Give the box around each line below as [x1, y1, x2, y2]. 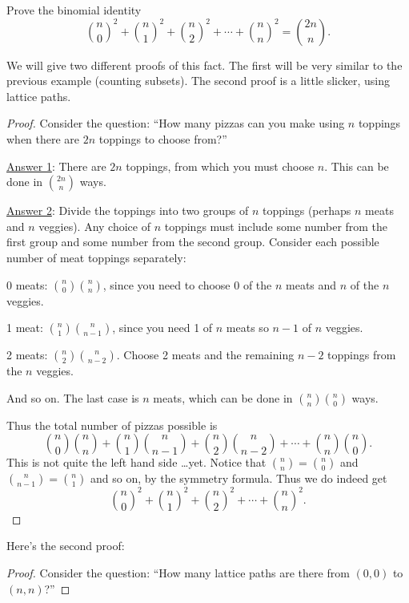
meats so [226, 319, 269, 336]
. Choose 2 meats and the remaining [116, 346, 295, 363]
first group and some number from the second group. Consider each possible [6, 233, 379, 250]
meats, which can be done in [153, 389, 293, 406]
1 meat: [6, 319, 43, 336]
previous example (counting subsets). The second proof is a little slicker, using [6, 72, 391, 89]
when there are [6, 130, 80, 147]
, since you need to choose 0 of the [102, 276, 272, 293]
